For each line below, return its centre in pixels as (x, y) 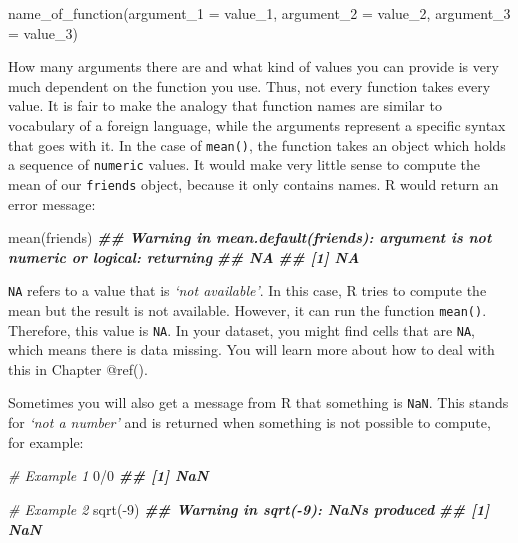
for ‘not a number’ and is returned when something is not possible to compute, (249, 422)
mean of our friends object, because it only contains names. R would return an (253, 183)
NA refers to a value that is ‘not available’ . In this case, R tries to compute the (247, 290)
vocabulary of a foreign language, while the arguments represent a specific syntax (257, 124)
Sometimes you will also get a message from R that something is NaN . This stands (258, 402)
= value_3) (43, 32)
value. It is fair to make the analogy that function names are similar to (225, 105)
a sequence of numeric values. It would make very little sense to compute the (244, 164)
